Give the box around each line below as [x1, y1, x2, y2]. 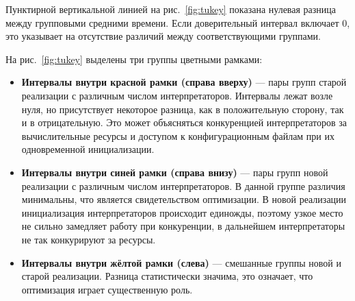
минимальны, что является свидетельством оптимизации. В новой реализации [21, 192, 347, 206]
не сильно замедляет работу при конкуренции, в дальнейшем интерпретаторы [21, 219, 345, 233]
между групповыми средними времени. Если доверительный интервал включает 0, [5, 15, 350, 29]
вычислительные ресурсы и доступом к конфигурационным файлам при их [21, 128, 335, 143]
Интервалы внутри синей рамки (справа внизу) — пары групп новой [21, 165, 328, 179]
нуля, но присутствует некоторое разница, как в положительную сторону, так [21, 101, 344, 116]
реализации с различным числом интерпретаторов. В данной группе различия [21, 178, 345, 193]
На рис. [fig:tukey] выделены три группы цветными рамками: [5, 51, 263, 66]
